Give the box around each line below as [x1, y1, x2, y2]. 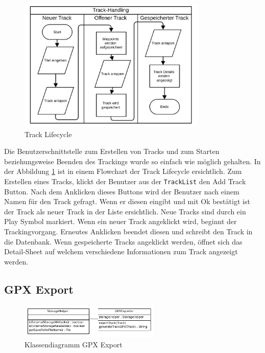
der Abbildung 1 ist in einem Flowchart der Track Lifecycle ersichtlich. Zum [4, 166, 242, 176]
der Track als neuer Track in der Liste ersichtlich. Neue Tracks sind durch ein [4, 206, 246, 216]
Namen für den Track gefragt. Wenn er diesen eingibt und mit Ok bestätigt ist [4, 196, 250, 207]
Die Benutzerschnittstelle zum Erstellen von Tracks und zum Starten [4, 146, 220, 157]
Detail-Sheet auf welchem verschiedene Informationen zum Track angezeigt [4, 246, 238, 257]
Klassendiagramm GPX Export [25, 339, 123, 349]
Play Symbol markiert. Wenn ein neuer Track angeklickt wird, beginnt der [4, 216, 237, 227]
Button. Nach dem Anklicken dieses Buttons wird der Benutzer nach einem [4, 186, 239, 196]
